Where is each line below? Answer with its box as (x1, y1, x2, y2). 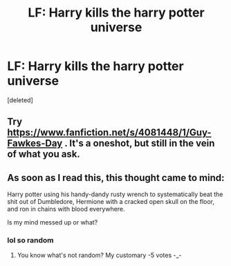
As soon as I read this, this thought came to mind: (7, 171, 225, 184)
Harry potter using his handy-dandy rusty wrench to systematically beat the (7, 190, 223, 198)
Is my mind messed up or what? (7, 218, 98, 227)
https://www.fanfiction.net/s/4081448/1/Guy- (7, 126, 212, 139)
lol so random (7, 236, 54, 245)
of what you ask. (7, 149, 81, 160)
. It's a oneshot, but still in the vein (64, 137, 215, 149)
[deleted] (7, 95, 33, 104)
